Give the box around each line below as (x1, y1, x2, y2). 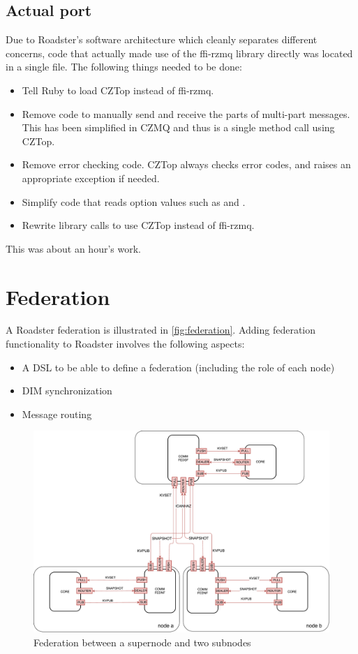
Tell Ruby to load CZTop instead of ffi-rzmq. (22, 82, 214, 97)
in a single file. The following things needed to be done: (6, 59, 242, 74)
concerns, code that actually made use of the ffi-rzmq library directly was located (6, 45, 353, 60)
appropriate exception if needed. (22, 170, 160, 185)
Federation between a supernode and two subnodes (33, 635, 251, 650)
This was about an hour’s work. (6, 241, 141, 255)
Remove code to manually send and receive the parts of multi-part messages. (22, 106, 350, 121)
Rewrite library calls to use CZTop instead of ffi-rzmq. (22, 218, 255, 232)
